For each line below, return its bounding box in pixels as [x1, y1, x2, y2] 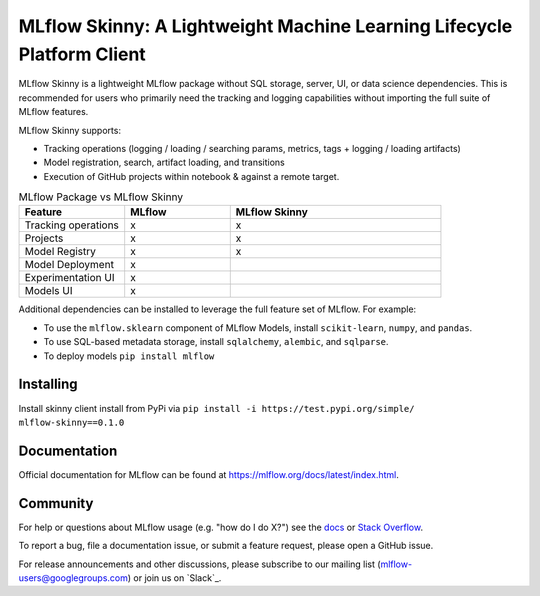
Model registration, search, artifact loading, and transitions [43, 156, 285, 169]
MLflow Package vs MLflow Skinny [18, 190, 184, 204]
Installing [18, 376, 79, 393]
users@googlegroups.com [18, 571, 129, 584]
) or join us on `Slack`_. [127, 571, 222, 584]
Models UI [24, 284, 73, 298]
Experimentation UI [24, 271, 115, 285]
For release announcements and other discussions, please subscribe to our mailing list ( [18, 558, 381, 570]
